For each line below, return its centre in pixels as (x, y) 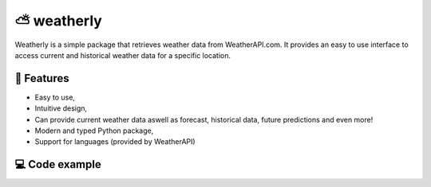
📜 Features (42, 78)
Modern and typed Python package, (94, 131)
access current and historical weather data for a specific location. (123, 55)
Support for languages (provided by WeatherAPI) (115, 142)
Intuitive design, (61, 108)
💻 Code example (58, 164)
